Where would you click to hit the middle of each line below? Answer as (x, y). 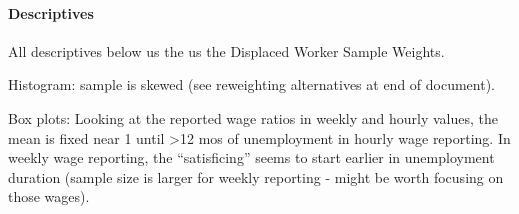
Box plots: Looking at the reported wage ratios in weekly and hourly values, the (253, 117)
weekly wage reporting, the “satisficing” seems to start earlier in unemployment (251, 157)
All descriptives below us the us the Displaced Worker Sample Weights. (226, 50)
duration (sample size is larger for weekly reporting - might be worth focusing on (256, 176)
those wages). (49, 196)
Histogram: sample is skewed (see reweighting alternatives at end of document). (252, 84)
